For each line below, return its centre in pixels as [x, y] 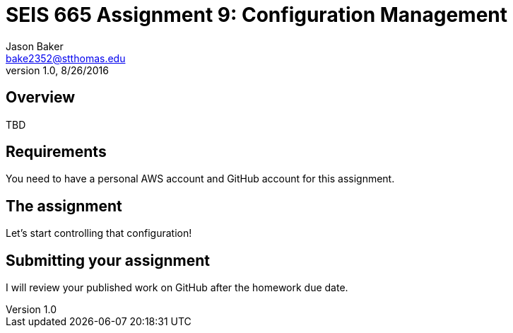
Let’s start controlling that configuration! [99, 233]
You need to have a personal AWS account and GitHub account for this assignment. [200, 179]
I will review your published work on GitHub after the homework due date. [177, 288]
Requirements [56, 152]
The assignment [64, 206]
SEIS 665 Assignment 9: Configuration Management [257, 15]
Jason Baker [35, 46]
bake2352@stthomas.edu [66, 58]
